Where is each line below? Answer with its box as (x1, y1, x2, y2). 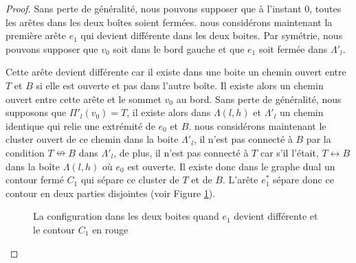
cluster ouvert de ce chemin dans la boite (5, 132, 179, 146)
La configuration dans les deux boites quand (33, 209, 219, 223)
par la (306, 132, 331, 146)
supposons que (5, 105, 67, 119)
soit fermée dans (258, 41, 328, 56)
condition (5, 145, 45, 159)
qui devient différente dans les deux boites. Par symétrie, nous (80, 28, 343, 43)
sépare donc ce (273, 172, 334, 187)
